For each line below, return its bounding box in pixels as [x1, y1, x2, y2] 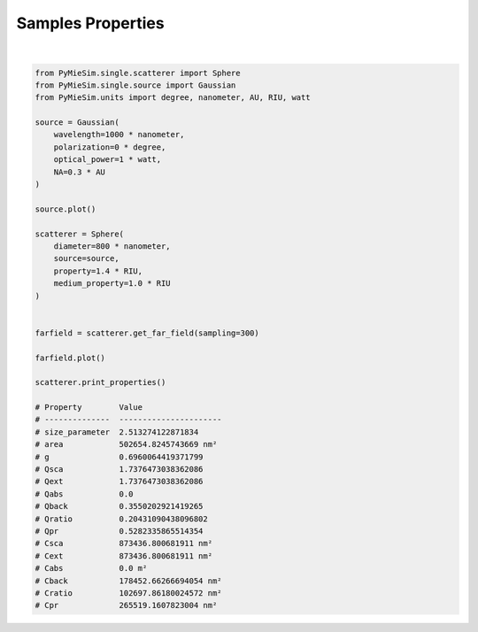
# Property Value [35, 403, 143, 412]
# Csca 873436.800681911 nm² [35, 538, 212, 549]
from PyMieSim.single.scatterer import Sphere [35, 67, 241, 78]
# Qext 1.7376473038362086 [35, 476, 204, 487]
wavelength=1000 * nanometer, [53, 129, 185, 140]
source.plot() [35, 204, 96, 214]
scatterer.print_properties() [35, 377, 166, 388]
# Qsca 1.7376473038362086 [35, 465, 204, 474]
